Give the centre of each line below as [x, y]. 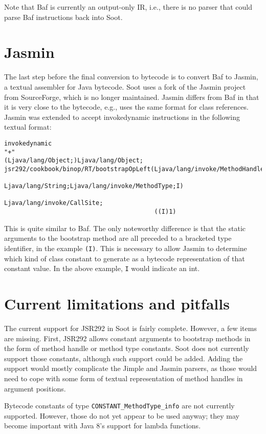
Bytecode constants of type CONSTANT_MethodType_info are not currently [119, 406]
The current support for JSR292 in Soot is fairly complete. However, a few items [130, 328]
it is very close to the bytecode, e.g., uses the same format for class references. [126, 107]
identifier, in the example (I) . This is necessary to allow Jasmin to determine [126, 248]
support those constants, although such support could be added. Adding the [124, 358]
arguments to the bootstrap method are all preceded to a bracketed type [118, 238]
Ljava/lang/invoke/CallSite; [54, 203]
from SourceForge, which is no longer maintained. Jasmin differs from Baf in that [132, 97]
